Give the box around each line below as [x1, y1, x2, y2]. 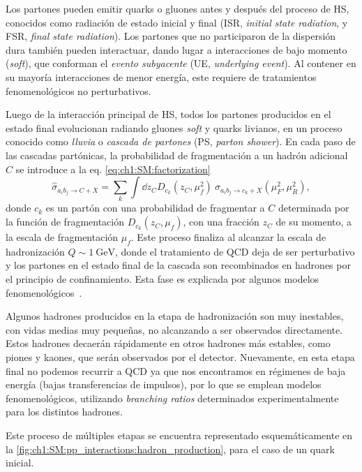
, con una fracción [183, 214, 259, 229]
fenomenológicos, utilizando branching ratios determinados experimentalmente [6, 390, 339, 405]
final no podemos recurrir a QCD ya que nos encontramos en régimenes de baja [6, 363, 346, 378]
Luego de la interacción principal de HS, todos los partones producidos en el [6, 107, 331, 121]
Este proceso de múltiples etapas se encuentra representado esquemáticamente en [6, 427, 353, 442]
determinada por [278, 200, 349, 215]
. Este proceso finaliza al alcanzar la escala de [130, 230, 326, 244]
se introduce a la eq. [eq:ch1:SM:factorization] [15, 161, 211, 176]
